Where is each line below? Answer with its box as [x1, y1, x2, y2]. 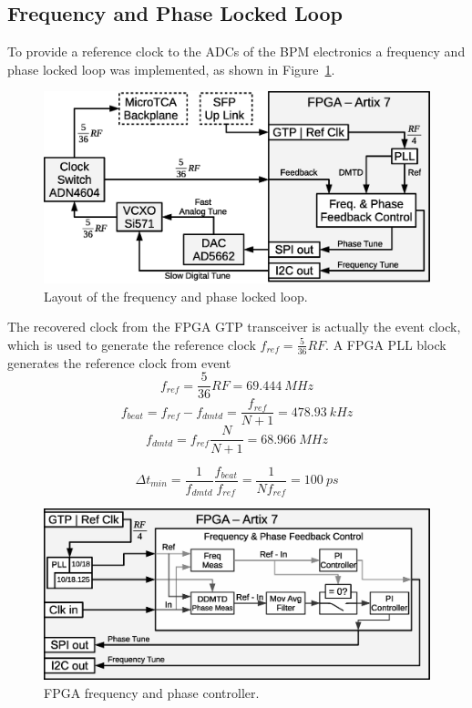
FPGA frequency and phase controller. [44, 683, 260, 703]
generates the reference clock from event [7, 353, 231, 372]
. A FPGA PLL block [325, 334, 446, 354]
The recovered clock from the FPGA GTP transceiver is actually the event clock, [7, 317, 461, 336]
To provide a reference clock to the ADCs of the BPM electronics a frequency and [7, 42, 466, 61]
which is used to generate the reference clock [7, 334, 256, 354]
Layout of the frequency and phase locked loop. [44, 286, 308, 305]
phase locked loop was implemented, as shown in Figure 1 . [7, 59, 335, 78]
